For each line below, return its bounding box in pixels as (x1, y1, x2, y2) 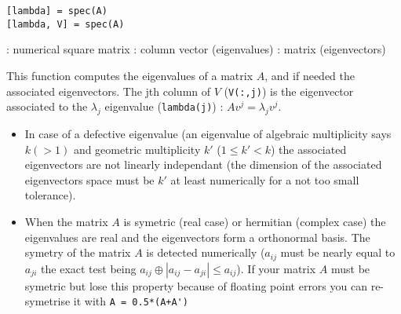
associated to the (6, 98, 88, 115)
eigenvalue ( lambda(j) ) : (104, 98, 224, 115)
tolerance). (24, 187, 76, 203)
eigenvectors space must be (24, 171, 155, 188)
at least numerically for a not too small (170, 171, 359, 188)
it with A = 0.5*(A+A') (73, 293, 188, 309)
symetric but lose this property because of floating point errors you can (24, 277, 367, 294)
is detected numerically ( (146, 244, 265, 261)
